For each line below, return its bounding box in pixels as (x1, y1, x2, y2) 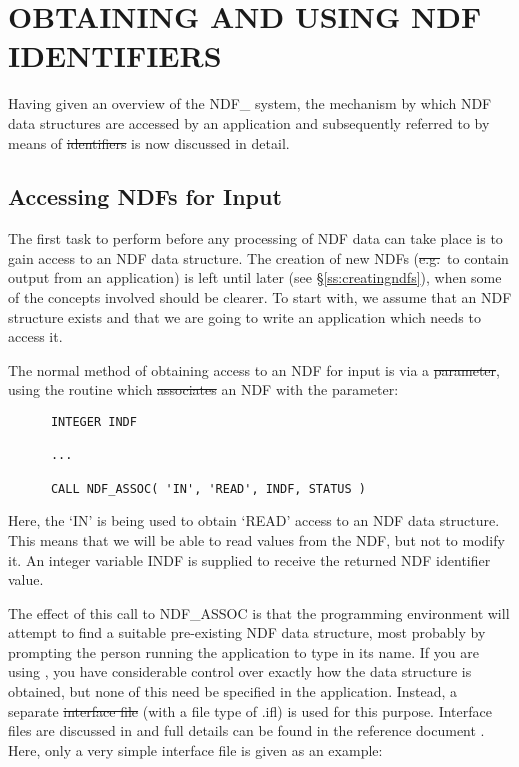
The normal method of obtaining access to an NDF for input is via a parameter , (8, 359, 500, 380)
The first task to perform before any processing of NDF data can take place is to (8, 228, 503, 249)
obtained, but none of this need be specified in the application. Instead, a (8, 681, 458, 702)
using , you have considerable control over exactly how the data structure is (8, 661, 472, 682)
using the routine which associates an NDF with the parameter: (8, 379, 399, 400)
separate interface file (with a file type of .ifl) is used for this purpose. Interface (8, 700, 492, 721)
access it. (8, 326, 63, 347)
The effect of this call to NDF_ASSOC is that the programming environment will (8, 602, 510, 623)
